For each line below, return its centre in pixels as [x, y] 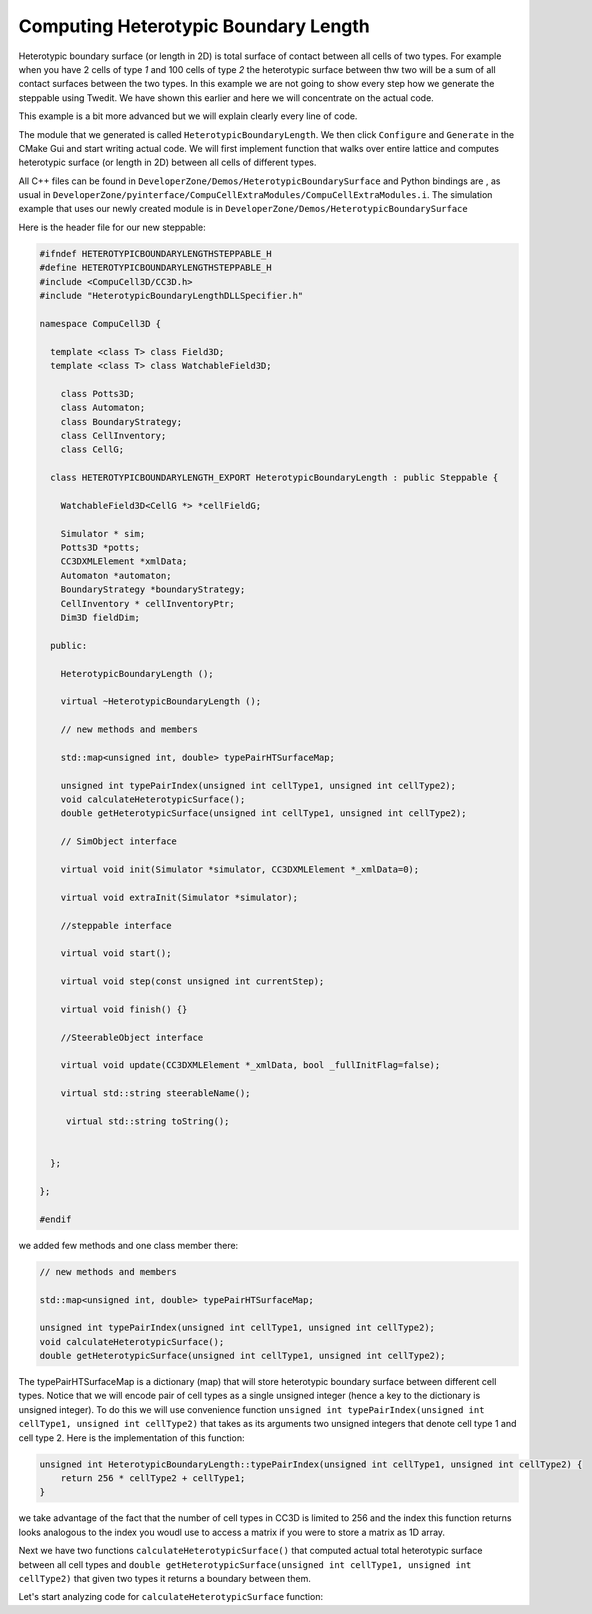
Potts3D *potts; [100, 548]
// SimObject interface [118, 841]
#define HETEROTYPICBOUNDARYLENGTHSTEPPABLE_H [155, 268]
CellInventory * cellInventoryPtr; [147, 603]
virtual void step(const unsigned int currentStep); [192, 981]
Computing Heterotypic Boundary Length [194, 26]
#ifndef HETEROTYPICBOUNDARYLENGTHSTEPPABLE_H [155, 253]
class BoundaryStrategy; [121, 421]
